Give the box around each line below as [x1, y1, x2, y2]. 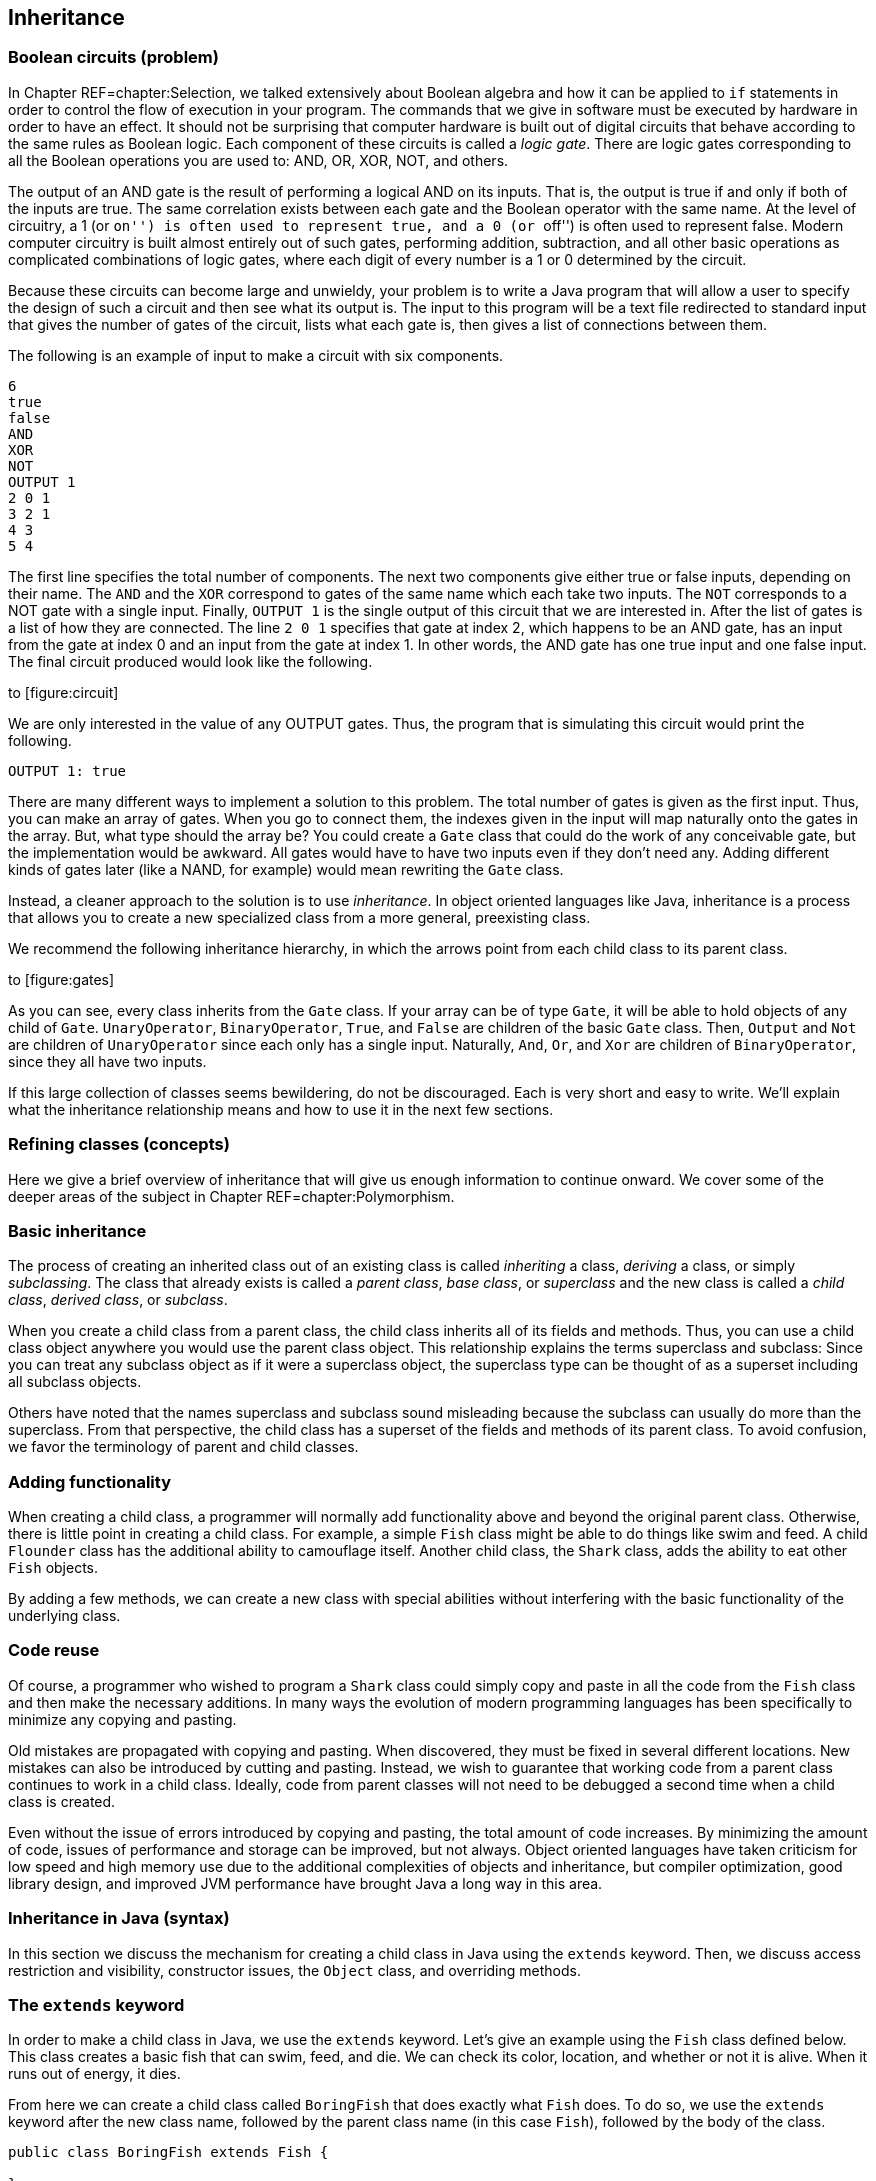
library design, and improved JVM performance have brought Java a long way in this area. [8, 1874, 603, 1892]
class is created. [8, 1792, 116, 1810]
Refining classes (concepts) [8, 1134, 230, 1155]
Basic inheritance [8, 1220, 147, 1241]
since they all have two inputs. [8, 1052, 207, 1070]
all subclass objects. [8, 1373, 142, 1391]
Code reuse [8, 1640, 100, 1661]
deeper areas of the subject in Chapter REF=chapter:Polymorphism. [8, 1187, 455, 1205]
